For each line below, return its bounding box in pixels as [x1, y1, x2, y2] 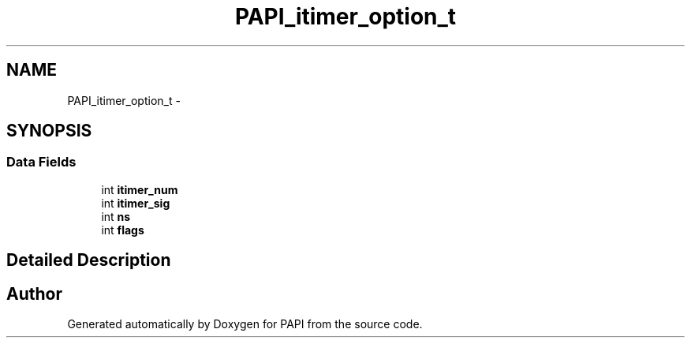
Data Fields [6, 154, 77, 170]
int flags [101, 222, 144, 237]
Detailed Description [6, 250, 171, 271]
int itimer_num [101, 182, 178, 196]
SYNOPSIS [6, 121, 92, 141]
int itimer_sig [101, 196, 170, 210]
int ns [101, 209, 131, 223]
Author [6, 283, 62, 304]
